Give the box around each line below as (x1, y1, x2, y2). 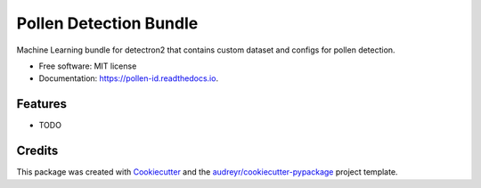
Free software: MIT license (38, 61, 137, 71)
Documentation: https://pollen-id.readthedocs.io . (38, 73, 218, 84)
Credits (16, 143, 59, 159)
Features (16, 96, 67, 111)
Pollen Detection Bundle (16, 13, 199, 33)
